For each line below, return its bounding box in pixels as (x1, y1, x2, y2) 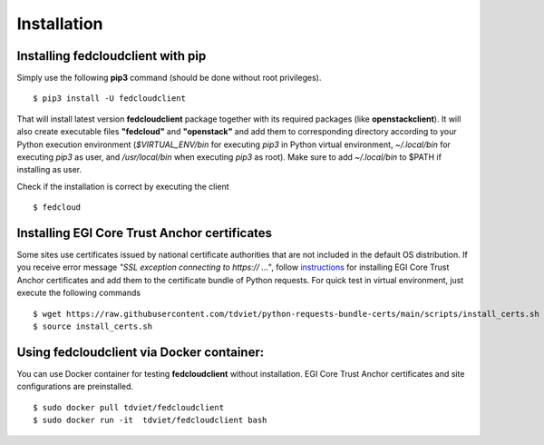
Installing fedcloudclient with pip (16, 48, 207, 64)
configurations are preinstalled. (16, 381, 134, 392)
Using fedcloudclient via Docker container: (16, 344, 265, 360)
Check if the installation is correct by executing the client (16, 181, 230, 192)
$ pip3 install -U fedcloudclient (33, 94, 186, 104)
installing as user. (16, 164, 82, 175)
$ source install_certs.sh (33, 321, 153, 331)
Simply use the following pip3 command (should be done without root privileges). (16, 73, 322, 84)
